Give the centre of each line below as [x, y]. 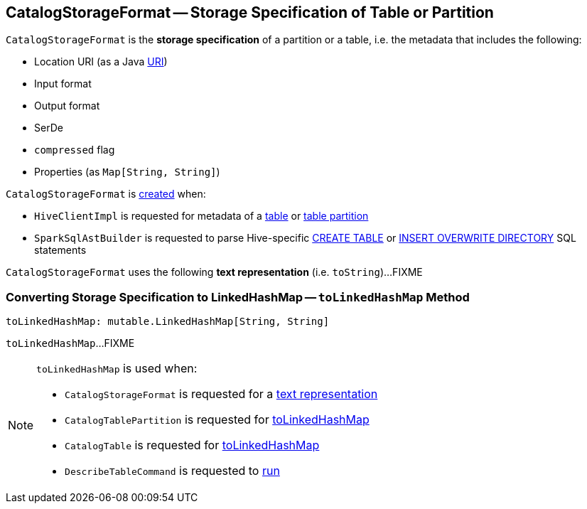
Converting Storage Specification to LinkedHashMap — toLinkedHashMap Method [238, 297]
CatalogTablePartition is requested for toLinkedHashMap [217, 420]
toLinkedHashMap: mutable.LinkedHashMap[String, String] [168, 322]
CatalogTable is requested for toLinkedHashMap [192, 445]
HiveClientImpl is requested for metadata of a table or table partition [201, 216]
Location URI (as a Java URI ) [101, 62]
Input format [63, 84]
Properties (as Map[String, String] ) [127, 172]
